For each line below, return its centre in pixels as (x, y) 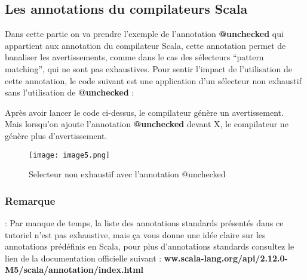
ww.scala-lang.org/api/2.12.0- (226, 258)
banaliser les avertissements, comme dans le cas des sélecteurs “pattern (134, 57)
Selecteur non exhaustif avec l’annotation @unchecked (127, 174)
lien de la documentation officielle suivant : (83, 258)
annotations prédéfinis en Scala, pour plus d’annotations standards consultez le (150, 246)
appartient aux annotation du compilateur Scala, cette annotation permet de (145, 45)
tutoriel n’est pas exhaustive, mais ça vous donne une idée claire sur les (135, 234)
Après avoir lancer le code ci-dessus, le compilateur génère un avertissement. (144, 112)
